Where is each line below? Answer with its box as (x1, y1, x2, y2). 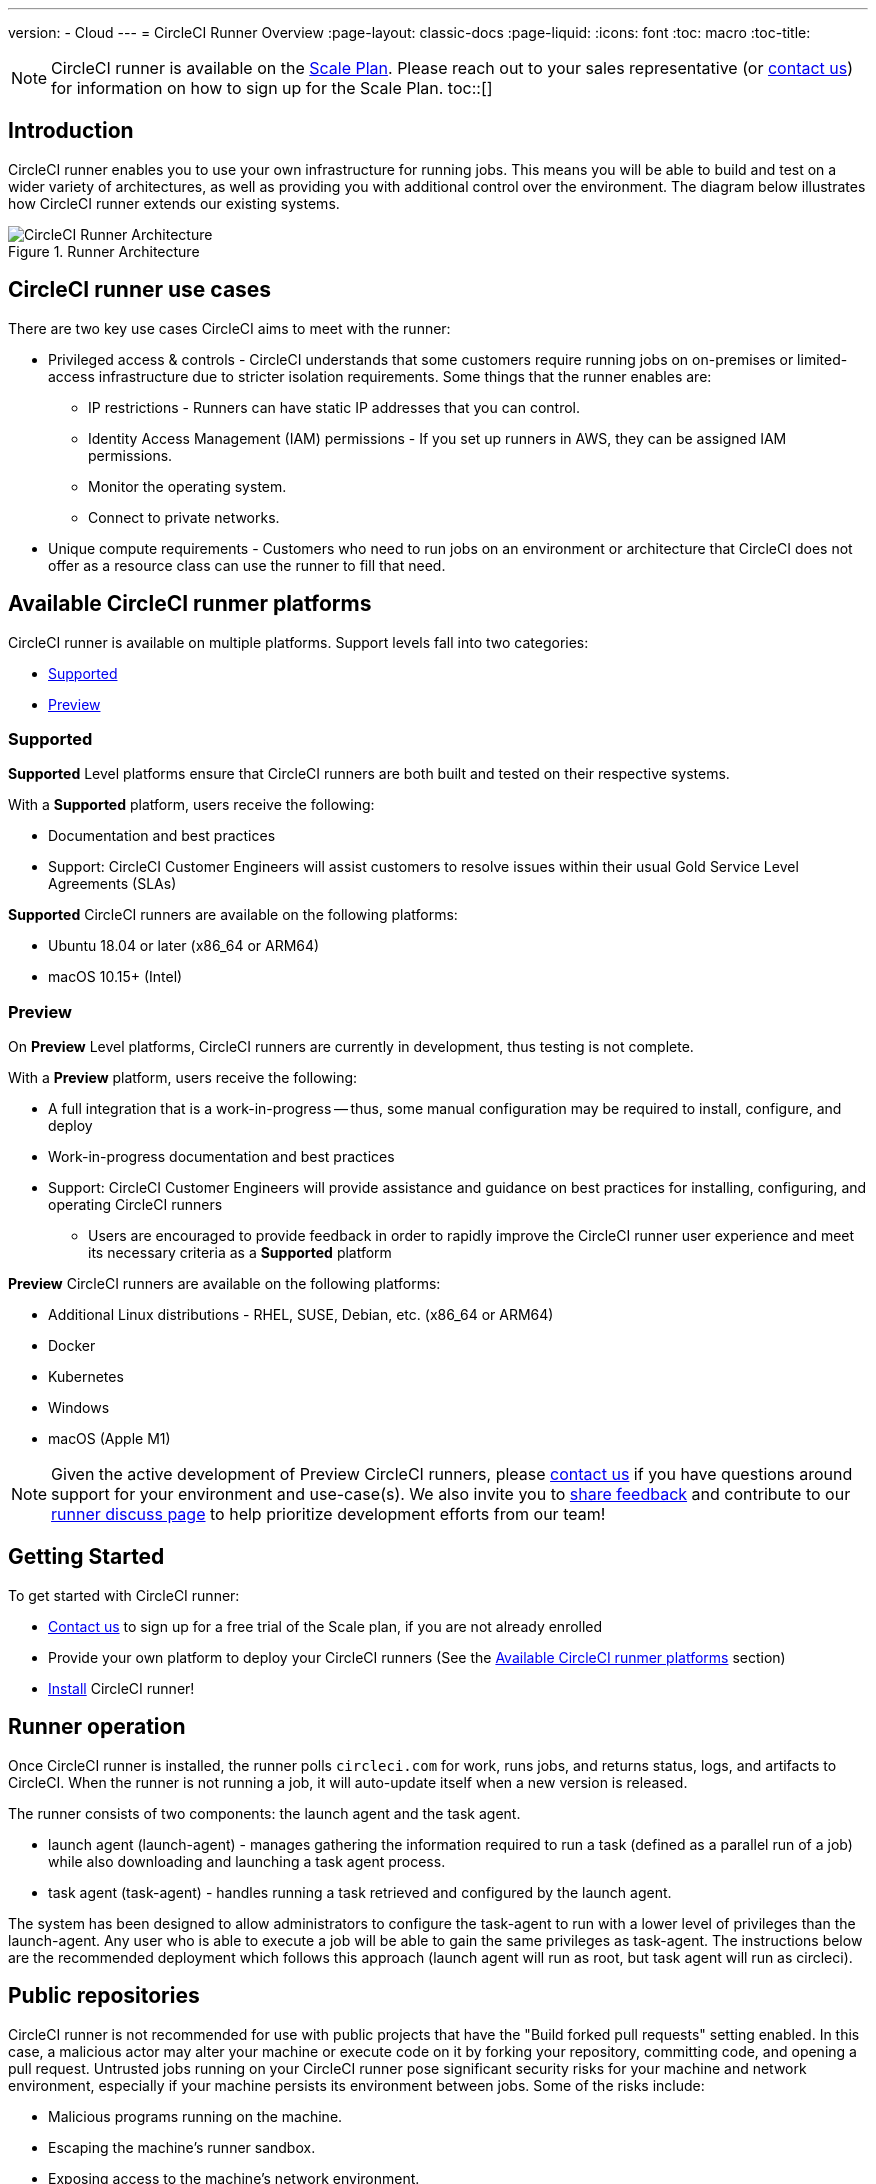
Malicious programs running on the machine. (48, 2107, 343, 2125)
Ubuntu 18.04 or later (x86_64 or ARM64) (48, 937, 320, 955)
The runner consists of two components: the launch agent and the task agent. (8, 1804, 521, 1822)
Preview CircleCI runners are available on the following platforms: (8, 1275, 441, 1293)
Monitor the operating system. (88, 477, 287, 495)
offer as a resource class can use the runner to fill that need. (48, 556, 446, 574)
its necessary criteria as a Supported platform (88, 1244, 392, 1262)
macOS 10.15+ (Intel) (48, 968, 183, 986)
